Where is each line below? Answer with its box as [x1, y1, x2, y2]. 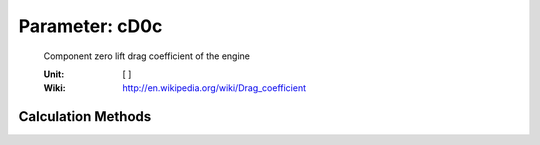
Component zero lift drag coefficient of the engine [43, 50, 250, 62]
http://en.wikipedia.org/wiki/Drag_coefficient [122, 82, 307, 94]
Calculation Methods [18, 108, 152, 125]
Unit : [43, 68, 65, 80]
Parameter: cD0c [18, 15, 163, 37]
